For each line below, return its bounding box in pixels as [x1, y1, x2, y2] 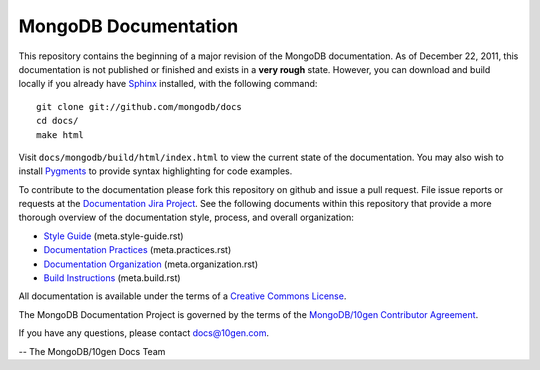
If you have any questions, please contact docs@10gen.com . [18, 327, 270, 339]
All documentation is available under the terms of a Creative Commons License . [18, 290, 347, 302]
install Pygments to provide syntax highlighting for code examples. [18, 165, 293, 177]
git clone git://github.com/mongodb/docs [36, 101, 242, 112]
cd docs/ [36, 115, 79, 127]
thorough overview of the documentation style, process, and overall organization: [18, 211, 354, 224]
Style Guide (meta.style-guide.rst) [43, 230, 184, 242]
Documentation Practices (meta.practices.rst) [43, 244, 232, 256]
